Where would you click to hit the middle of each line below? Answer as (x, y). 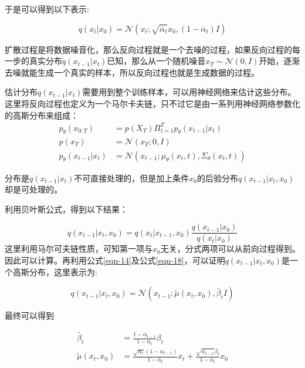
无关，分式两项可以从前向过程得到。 (230, 249)
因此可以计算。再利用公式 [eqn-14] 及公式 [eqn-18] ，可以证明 (115, 260)
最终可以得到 (29, 315)
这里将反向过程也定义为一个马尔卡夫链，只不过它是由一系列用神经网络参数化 (152, 103)
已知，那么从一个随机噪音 (156, 61)
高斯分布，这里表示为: (55, 271)
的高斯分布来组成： (42, 115)
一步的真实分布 (33, 61)
